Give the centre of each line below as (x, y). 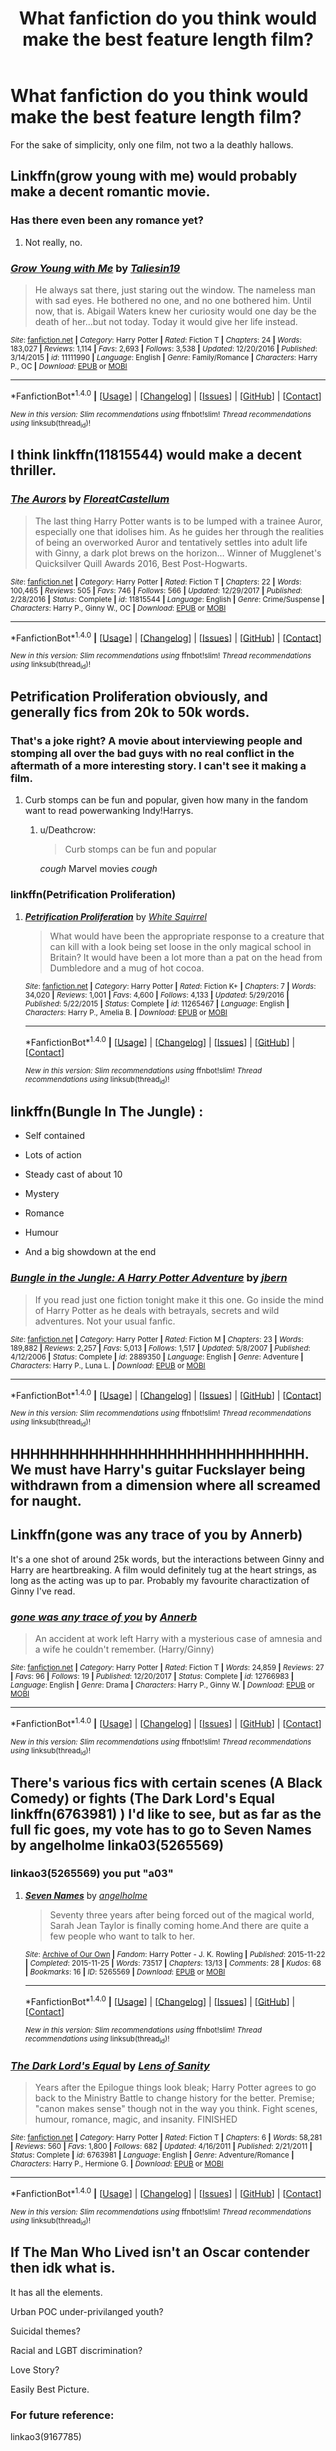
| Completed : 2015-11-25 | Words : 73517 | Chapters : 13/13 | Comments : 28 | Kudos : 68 (173, 1963)
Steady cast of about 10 (73, 1174)
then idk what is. (63, 2268)
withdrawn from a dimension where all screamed (166, 1485)
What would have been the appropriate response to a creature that (187, 936)
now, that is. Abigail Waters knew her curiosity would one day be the (175, 311)
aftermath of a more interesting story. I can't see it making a (158, 765)
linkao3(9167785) (46, 2437)
